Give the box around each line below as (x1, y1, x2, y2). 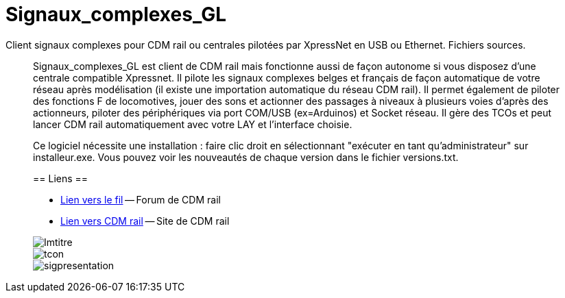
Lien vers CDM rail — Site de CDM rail (60, 214, 230, 227)
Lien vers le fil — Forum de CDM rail (60, 193, 221, 206)
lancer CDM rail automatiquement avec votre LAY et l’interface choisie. (33, 118, 352, 130)
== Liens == (33, 172, 88, 184)
